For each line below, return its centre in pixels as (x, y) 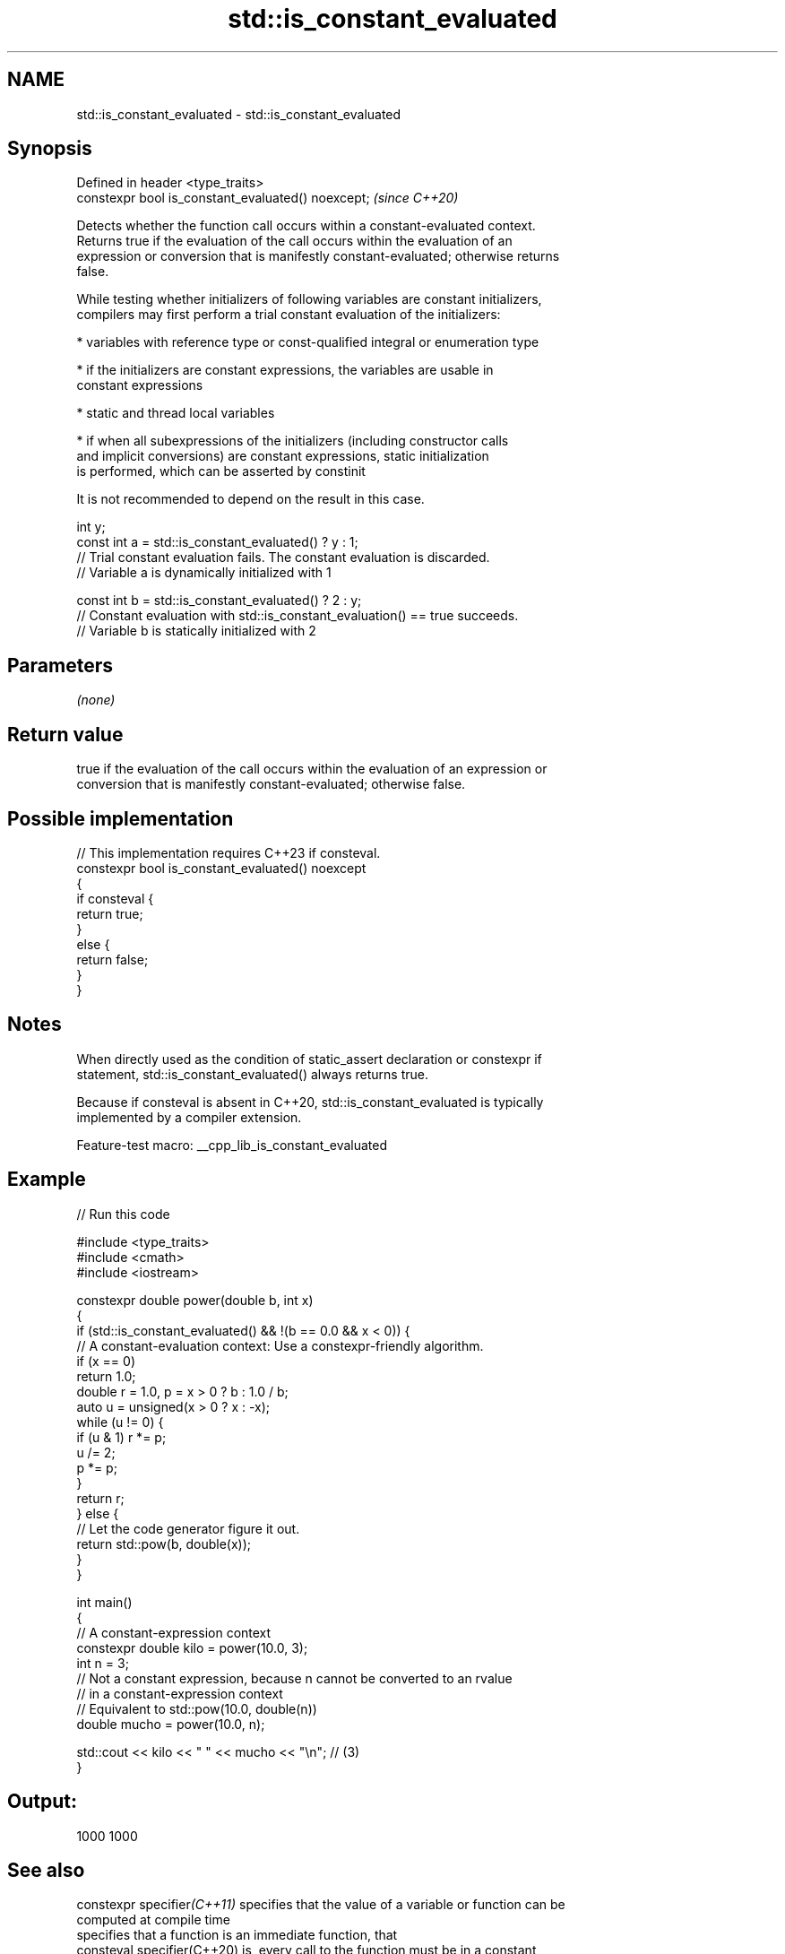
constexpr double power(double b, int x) (195, 1300)
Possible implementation (121, 818)
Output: (42, 1802)
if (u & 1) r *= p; (121, 1437)
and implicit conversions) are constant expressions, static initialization (283, 456)
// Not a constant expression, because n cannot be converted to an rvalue (294, 1678)
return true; (110, 913)
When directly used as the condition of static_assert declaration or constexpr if (309, 1059)
